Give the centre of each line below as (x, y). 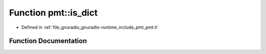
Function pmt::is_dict (53, 13)
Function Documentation (48, 41)
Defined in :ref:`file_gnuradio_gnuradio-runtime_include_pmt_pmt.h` (90, 27)
